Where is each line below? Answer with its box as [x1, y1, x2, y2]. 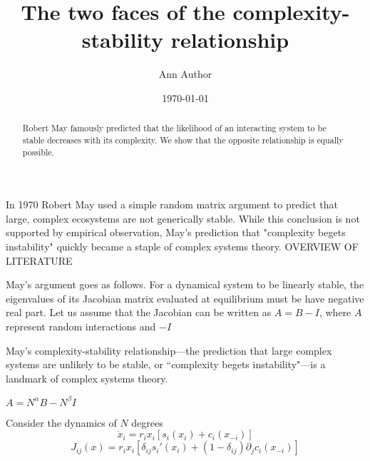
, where [319, 305, 351, 320]
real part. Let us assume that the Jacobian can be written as [6, 305, 272, 320]
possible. [22, 146, 54, 158]
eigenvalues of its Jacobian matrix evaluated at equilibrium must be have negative [6, 290, 364, 305]
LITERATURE [6, 253, 73, 268]
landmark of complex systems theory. [6, 370, 168, 385]
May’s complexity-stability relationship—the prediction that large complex [6, 343, 332, 358]
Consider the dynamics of [6, 415, 117, 430]
